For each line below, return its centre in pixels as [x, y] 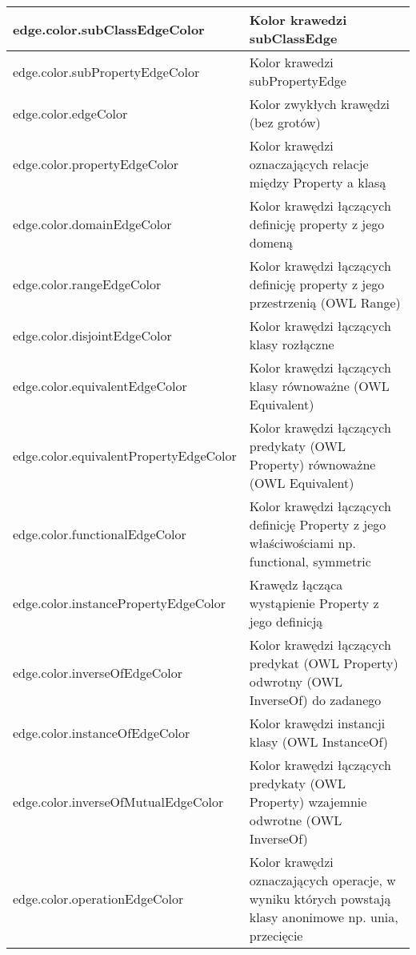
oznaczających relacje [309, 164]
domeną [271, 242]
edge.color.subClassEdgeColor [109, 29]
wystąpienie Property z [314, 603]
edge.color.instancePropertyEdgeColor [120, 603]
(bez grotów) [285, 122]
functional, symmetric [310, 561]
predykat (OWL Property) [324, 663]
